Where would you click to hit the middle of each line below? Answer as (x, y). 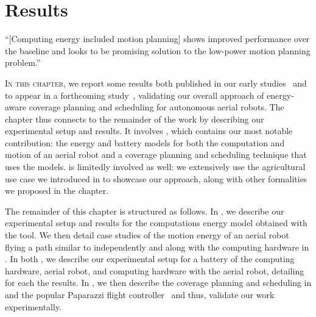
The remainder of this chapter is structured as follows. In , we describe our (145, 211)
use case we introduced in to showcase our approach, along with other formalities (156, 178)
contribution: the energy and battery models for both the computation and (145, 142)
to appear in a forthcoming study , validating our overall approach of (135, 95)
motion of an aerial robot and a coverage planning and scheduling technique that (156, 155)
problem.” (23, 62)
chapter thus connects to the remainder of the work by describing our (135, 119)
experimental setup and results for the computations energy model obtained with (156, 223)
